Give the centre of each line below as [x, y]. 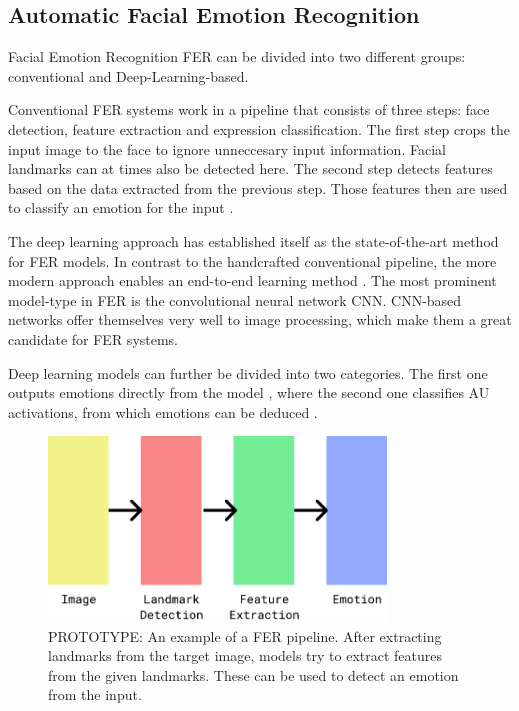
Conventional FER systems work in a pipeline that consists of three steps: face [249, 109]
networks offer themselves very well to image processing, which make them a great [260, 319]
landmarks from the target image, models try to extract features [245, 655]
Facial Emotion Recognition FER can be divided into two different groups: [237, 56]
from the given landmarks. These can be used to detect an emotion [253, 674]
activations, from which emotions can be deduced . [163, 411]
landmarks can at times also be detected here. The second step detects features [250, 168]
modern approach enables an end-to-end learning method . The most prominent [252, 280]
